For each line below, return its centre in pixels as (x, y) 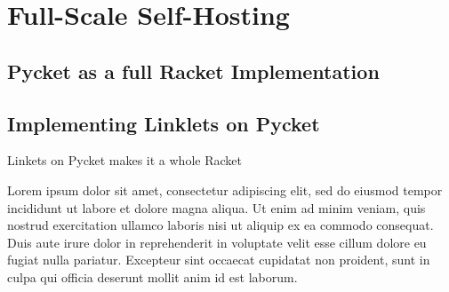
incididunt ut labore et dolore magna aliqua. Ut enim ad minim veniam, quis (216, 207)
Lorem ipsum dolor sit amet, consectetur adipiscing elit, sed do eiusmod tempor (225, 189)
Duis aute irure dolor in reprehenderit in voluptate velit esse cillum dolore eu (217, 242)
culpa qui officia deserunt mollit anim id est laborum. (152, 276)
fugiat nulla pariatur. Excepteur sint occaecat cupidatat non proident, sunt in (219, 260)
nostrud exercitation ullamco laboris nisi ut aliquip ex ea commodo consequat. (220, 225)
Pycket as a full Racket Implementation (193, 71)
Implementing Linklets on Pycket (164, 123)
